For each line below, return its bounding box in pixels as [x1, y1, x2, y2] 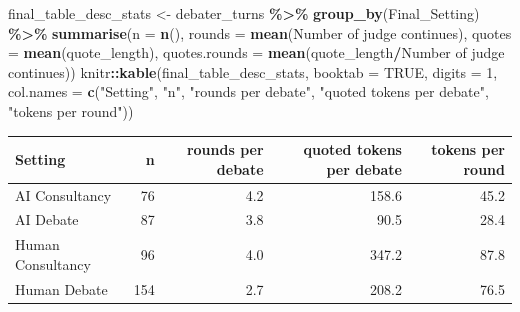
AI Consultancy [15, 184, 112, 205]
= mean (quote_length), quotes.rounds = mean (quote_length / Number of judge [8, 42, 505, 63]
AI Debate [15, 209, 79, 230]
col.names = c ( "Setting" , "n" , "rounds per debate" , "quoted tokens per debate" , [8, 81, 489, 102]
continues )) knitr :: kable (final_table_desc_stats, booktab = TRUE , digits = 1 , [8, 61, 498, 82]
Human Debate [15, 278, 108, 299]
